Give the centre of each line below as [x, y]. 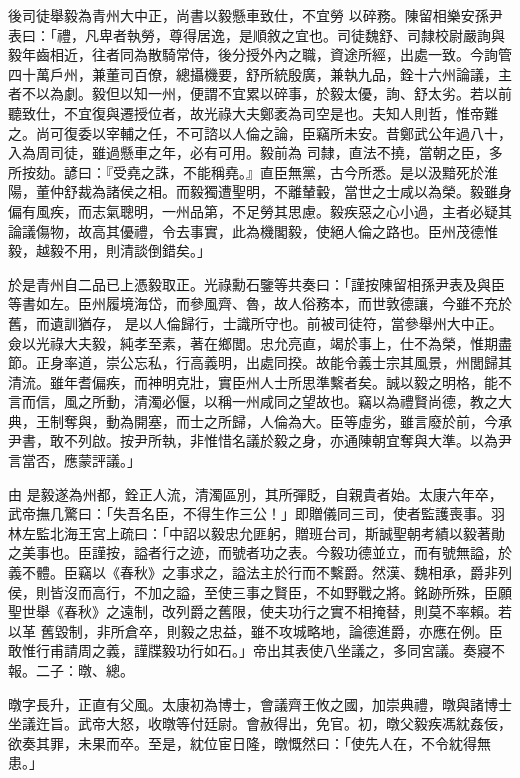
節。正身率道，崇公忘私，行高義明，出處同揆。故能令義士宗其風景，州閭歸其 [260, 362]
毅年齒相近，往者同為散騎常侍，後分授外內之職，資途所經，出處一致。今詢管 [260, 54]
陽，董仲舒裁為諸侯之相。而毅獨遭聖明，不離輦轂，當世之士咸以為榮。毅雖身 [260, 191]
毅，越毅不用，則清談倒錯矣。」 [109, 250]
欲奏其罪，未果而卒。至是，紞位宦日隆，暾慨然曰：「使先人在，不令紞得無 [249, 742]
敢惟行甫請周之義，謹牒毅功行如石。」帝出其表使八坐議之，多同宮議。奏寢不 [256, 650]
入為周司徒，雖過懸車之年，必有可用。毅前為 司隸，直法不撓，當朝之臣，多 [255, 152]
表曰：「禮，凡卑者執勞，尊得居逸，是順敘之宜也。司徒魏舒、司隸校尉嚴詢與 [256, 34]
